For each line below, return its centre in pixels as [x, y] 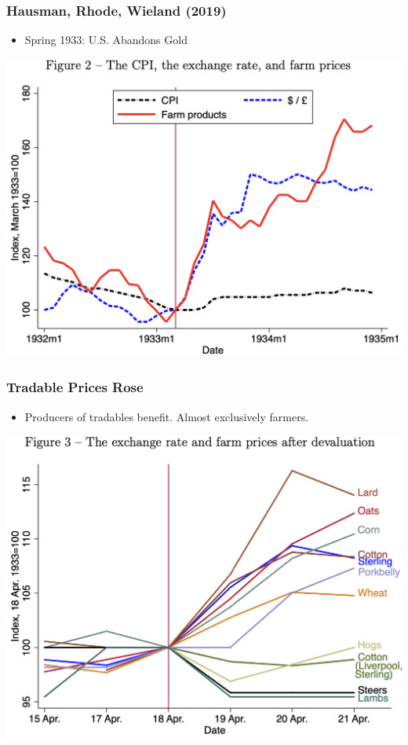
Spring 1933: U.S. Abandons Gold [106, 40]
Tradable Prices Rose [75, 387]
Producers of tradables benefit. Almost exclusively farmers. [167, 416]
